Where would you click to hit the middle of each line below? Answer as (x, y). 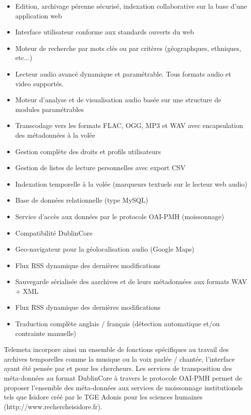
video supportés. (39, 83)
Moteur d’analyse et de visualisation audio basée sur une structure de (118, 100)
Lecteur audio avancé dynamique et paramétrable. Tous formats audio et (123, 73)
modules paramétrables (50, 109)
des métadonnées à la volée (55, 135)
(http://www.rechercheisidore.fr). (53, 406)
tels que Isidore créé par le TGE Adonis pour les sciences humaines (103, 397)
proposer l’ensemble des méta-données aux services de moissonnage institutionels (123, 387)
